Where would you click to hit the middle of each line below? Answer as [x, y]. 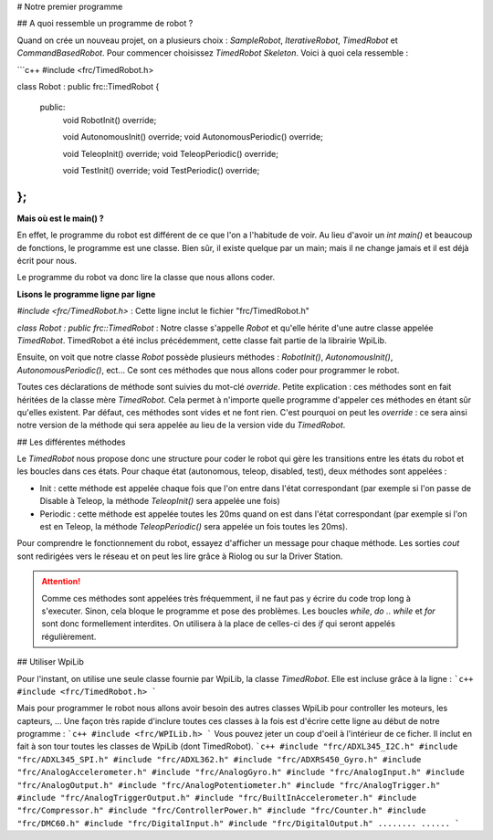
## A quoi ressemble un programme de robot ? [105, 24]
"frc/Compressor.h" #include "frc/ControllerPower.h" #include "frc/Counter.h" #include [221, 811]
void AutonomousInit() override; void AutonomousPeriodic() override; [193, 137]
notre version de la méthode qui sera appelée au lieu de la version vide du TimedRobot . [181, 425]
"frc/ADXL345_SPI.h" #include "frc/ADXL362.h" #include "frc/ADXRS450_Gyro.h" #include [219, 759]
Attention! [61, 582]
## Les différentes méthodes [71, 442]
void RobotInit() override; [110, 120]
